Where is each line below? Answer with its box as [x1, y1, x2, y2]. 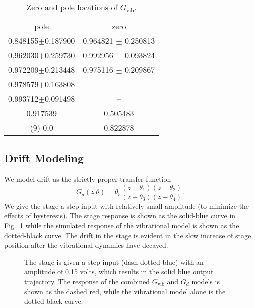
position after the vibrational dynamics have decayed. [4, 240, 168, 250]
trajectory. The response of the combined [24, 276, 150, 287]
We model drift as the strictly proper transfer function [4, 174, 171, 184]
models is [191, 276, 220, 287]
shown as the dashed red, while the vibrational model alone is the [24, 286, 226, 296]
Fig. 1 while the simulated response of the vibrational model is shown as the [4, 220, 239, 231]
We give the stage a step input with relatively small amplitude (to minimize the [4, 200, 249, 211]
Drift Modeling [4, 150, 84, 166]
